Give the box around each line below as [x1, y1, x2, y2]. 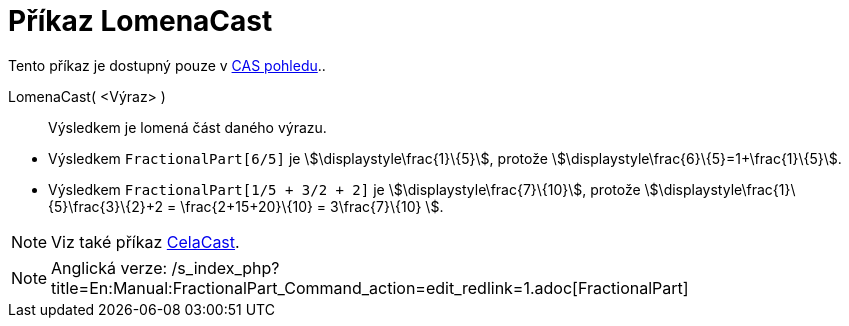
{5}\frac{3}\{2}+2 [48, 197, 164, 215]
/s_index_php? [171, 257, 280, 278]
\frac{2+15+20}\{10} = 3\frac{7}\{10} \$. [180, 197, 444, 215]
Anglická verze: [51, 257, 168, 278]
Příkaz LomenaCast [8, 4, 273, 38]
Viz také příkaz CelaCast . [51, 231, 240, 252]
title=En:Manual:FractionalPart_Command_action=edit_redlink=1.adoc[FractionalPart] [51, 277, 689, 298]
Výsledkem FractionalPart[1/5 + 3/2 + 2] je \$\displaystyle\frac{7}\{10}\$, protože [48, 180, 641, 198]
